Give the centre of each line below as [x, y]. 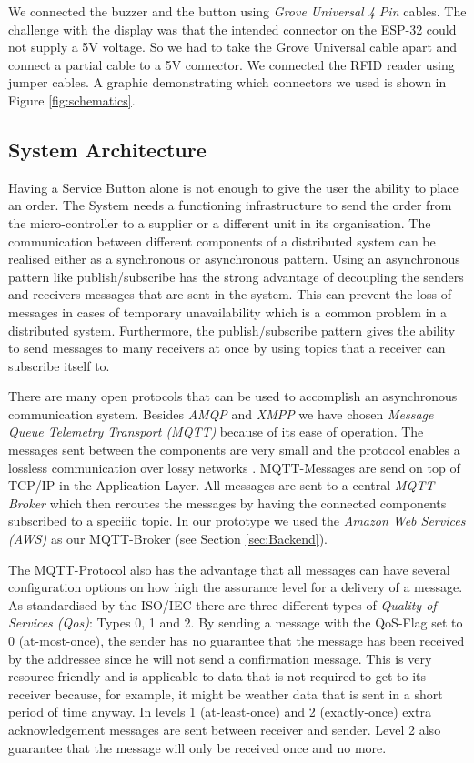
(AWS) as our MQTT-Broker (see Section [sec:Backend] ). [168, 539]
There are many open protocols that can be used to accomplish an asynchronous [233, 396]
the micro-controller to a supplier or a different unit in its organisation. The [220, 222]
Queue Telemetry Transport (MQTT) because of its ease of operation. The [216, 432]
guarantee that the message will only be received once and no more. [197, 747]
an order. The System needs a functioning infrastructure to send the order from [230, 205]
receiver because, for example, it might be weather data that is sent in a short [226, 693]
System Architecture [107, 149]
